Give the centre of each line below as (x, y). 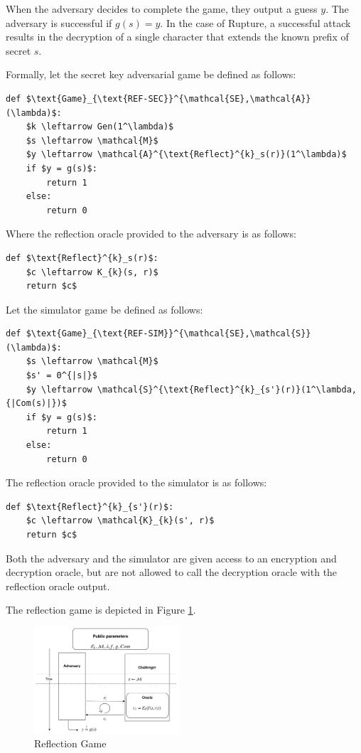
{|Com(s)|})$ (36, 404)
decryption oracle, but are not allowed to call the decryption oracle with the (172, 572)
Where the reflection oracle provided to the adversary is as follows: (151, 234)
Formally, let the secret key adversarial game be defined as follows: (151, 74)
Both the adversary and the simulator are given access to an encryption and (171, 558)
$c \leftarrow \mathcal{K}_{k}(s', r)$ (120, 521)
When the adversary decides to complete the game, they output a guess (162, 9)
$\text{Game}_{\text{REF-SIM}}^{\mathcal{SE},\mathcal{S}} (168, 334)
